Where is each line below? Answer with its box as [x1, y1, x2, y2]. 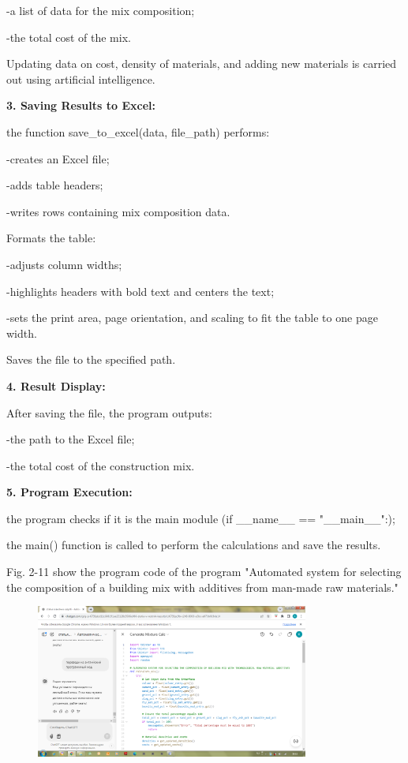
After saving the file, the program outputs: [6, 404, 212, 421]
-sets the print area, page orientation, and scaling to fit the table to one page [6, 309, 378, 326]
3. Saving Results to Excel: [6, 97, 155, 114]
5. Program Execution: [6, 484, 133, 500]
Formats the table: [6, 230, 96, 246]
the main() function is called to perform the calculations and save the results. [6, 537, 381, 553]
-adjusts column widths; [6, 256, 122, 272]
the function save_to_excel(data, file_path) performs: [6, 123, 270, 140]
